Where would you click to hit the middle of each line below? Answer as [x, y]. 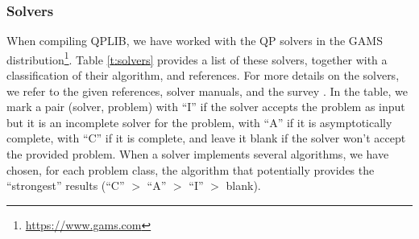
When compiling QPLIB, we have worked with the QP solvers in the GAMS [195, 41]
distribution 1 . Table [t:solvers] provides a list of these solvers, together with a [197, 58]
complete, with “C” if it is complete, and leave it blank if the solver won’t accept [206, 138]
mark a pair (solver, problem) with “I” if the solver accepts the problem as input [206, 107]
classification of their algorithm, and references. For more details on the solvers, [203, 75]
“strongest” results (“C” [66, 185]
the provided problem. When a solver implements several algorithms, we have [198, 154]
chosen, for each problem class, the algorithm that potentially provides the [191, 169]
